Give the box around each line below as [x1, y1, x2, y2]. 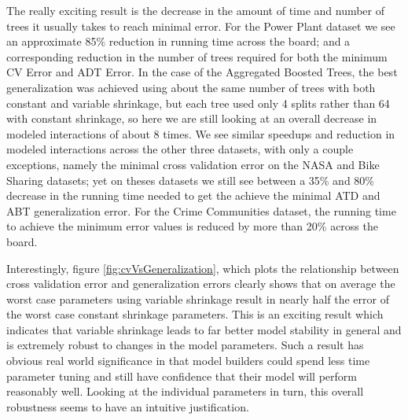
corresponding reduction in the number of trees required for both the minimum [6, 48, 388, 64]
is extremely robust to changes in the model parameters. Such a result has [6, 337, 364, 353]
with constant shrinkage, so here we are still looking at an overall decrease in [6, 110, 377, 127]
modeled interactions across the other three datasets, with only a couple [6, 141, 354, 157]
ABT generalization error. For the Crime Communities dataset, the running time [6, 202, 396, 219]
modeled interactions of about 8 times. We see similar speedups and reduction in [6, 125, 395, 142]
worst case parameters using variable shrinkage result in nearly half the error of [6, 290, 389, 307]
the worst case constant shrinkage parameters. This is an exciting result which [6, 306, 384, 322]
